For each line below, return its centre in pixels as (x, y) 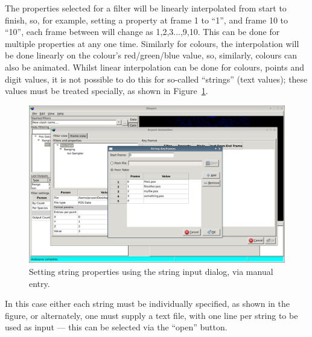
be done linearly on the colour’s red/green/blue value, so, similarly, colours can (151, 55)
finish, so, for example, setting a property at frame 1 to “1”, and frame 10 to (147, 20)
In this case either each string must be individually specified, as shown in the (147, 304)
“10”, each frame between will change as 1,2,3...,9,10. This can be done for (142, 32)
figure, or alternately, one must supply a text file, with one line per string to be (151, 315)
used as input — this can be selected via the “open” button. (116, 327)
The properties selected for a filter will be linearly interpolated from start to (146, 8)
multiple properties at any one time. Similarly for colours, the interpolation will (152, 43)
